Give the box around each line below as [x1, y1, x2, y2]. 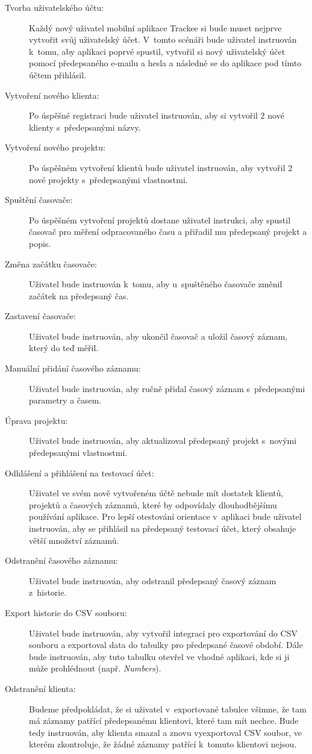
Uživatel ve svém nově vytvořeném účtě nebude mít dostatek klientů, [29, 487, 284, 499]
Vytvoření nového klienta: [5, 89, 99, 101]
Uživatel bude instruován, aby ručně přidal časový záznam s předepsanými [29, 382, 305, 394]
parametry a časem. [29, 394, 102, 407]
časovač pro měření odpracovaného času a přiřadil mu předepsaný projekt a [29, 225, 307, 238]
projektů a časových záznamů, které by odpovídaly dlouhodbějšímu [29, 498, 277, 511]
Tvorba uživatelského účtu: [5, 1, 104, 13]
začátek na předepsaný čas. [29, 289, 129, 302]
